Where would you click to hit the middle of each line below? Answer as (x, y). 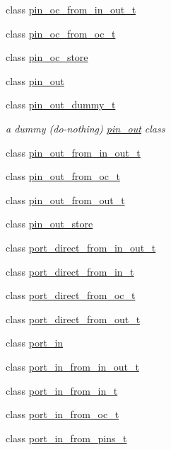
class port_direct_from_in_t (70, 271)
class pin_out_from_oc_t (63, 176)
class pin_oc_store (47, 57)
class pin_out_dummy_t (61, 105)
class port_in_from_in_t (62, 390)
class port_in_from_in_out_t (72, 366)
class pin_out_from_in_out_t (73, 152)
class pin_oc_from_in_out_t (71, 9)
